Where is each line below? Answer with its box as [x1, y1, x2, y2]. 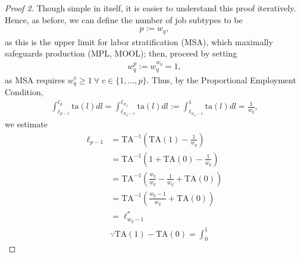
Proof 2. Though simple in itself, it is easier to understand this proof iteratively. [5, 2, 296, 14]
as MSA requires [5, 73, 65, 86]
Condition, [5, 85, 43, 98]
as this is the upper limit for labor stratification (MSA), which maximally [5, 35, 273, 48]
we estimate [5, 118, 48, 130]
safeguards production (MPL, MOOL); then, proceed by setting [5, 47, 237, 59]
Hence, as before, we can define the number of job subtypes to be [5, 13, 243, 26]
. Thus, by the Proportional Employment [146, 73, 296, 86]
